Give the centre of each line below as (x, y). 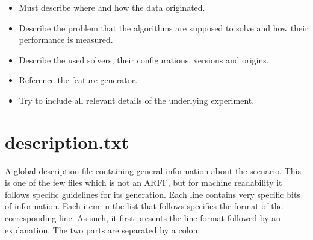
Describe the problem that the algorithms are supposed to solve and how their (163, 27)
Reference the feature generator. (78, 80)
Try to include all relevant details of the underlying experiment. (137, 100)
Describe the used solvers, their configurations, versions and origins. (144, 59)
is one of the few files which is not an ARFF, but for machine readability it (144, 182)
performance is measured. (66, 39)
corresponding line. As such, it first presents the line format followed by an (143, 218)
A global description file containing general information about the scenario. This (153, 170)
